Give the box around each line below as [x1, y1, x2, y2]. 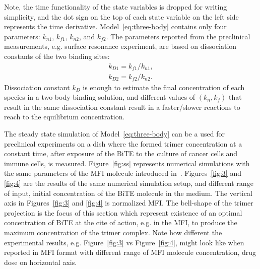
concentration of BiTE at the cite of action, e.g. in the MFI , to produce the [4, 217, 237, 228]
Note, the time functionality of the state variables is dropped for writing [4, 2, 227, 12]
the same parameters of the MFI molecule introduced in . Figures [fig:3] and [4, 168, 241, 178]
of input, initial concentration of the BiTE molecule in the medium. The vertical [4, 187, 252, 198]
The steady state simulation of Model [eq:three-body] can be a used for [4, 128, 225, 139]
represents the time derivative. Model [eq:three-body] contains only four [4, 21, 227, 32]
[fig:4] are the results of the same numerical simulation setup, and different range [4, 177, 253, 188]
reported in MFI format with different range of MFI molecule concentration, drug [4, 247, 256, 257]
